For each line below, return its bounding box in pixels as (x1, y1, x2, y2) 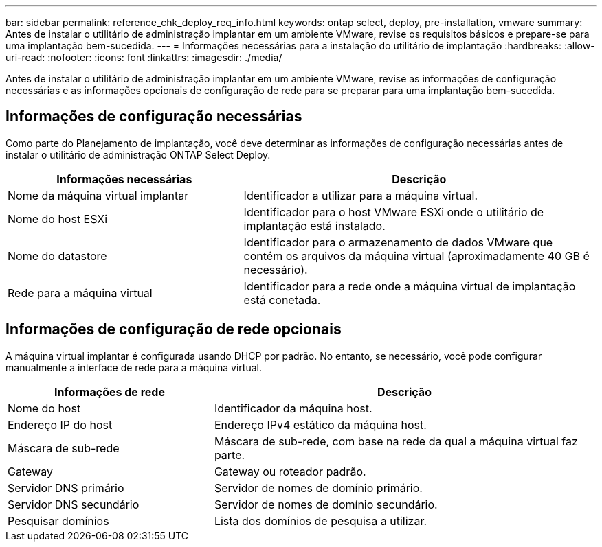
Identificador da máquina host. (214, 401, 372, 415)
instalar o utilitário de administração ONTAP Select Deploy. (5, 148, 271, 161)
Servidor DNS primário (8, 480, 124, 495)
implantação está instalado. (243, 218, 386, 233)
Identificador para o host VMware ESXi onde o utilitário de (243, 205, 544, 219)
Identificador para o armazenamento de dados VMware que (243, 235, 553, 249)
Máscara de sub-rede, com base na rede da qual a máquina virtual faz (214, 434, 578, 448)
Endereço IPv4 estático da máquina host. (214, 417, 427, 432)
